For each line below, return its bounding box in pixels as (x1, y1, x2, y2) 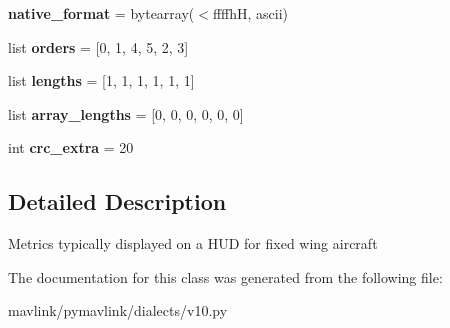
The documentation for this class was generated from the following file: (8, 266, 443, 287)
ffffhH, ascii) (212, 3, 289, 23)
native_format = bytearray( (8, 3, 195, 23)
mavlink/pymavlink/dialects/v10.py (8, 300, 228, 321)
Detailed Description (8, 186, 227, 217)
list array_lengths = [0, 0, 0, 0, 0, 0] (8, 103, 244, 124)
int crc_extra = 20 (8, 137, 134, 158)
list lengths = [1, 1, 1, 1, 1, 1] (8, 70, 195, 91)
